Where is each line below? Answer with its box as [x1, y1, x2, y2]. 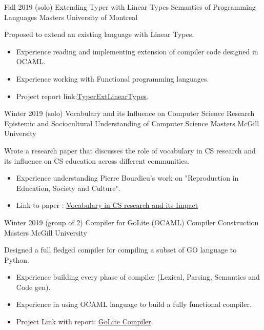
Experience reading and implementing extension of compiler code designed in [16, 46, 258, 56]
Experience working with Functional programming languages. [16, 73, 209, 84]
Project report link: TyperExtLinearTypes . [16, 90, 149, 101]
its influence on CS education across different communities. [4, 155, 189, 166]
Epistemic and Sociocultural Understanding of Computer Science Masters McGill [4, 118, 259, 128]
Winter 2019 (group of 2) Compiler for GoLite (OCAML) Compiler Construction [4, 217, 259, 227]
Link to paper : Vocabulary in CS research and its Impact [16, 200, 198, 210]
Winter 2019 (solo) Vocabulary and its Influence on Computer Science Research [4, 108, 255, 119]
